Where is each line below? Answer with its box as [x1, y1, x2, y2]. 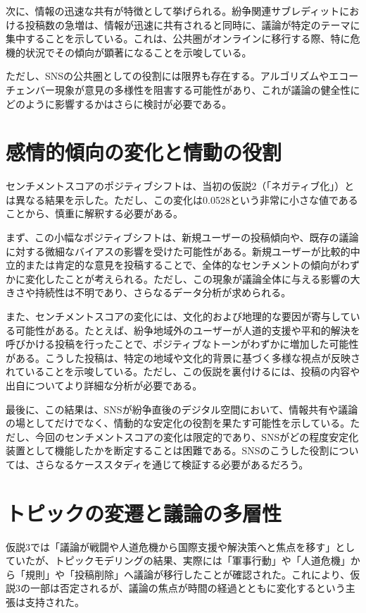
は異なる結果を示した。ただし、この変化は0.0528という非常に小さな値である [6, 192, 358, 207]
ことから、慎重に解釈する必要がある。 [6, 206, 183, 221]
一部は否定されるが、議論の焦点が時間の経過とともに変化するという [30, 581, 346, 595]
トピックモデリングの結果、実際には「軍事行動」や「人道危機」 [54, 553, 351, 568]
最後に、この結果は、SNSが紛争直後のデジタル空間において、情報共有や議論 [6, 401, 358, 416]
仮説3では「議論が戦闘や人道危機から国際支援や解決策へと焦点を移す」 [6, 539, 336, 554]
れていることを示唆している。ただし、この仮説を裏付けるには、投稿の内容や [6, 364, 360, 379]
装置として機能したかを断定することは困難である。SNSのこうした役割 [6, 443, 329, 458]
